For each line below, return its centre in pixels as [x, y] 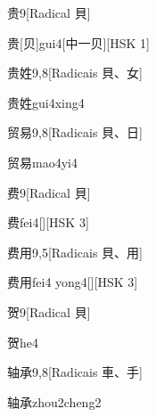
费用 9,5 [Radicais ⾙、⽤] [75, 252]
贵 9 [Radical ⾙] [49, 12]
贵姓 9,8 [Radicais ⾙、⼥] [75, 73]
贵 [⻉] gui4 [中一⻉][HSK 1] [78, 42]
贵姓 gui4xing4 [46, 102]
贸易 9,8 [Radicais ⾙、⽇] [75, 132]
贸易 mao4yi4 [42, 162]
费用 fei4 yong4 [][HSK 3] [73, 282]
